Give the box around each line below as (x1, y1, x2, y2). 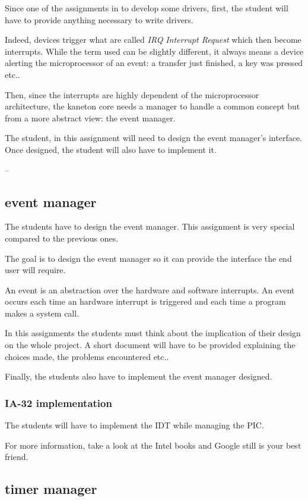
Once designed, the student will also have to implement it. (5, 143, 217, 155)
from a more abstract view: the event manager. (5, 111, 176, 124)
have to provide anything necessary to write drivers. (5, 13, 193, 26)
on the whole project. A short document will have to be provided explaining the (5, 339, 296, 351)
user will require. (5, 264, 66, 276)
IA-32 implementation (5, 395, 112, 410)
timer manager (5, 480, 97, 498)
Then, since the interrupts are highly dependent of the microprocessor (5, 88, 259, 101)
